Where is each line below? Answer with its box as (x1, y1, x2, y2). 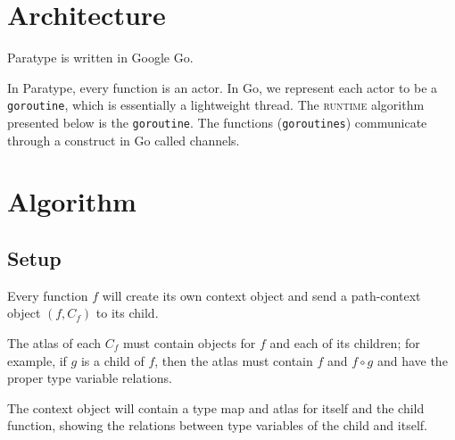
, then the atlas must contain (154, 351, 313, 369)
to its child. (95, 303, 159, 322)
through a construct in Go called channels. (7, 130, 240, 149)
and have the (376, 351, 448, 369)
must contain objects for (122, 333, 256, 352)
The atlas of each (7, 333, 102, 352)
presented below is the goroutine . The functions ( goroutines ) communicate (7, 112, 427, 131)
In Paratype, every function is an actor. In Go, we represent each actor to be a (7, 78, 438, 96)
